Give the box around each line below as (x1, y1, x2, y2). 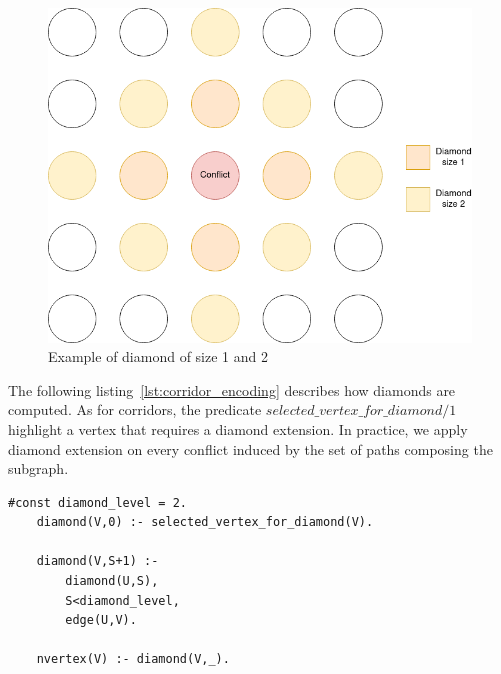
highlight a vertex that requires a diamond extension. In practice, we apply (8, 418, 468, 439)
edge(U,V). (65, 613, 137, 628)
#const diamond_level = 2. (8, 495, 187, 510)
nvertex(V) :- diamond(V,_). (36, 652, 230, 667)
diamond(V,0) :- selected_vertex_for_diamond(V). (36, 515, 374, 530)
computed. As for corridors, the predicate (8, 399, 262, 420)
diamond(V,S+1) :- (36, 554, 159, 569)
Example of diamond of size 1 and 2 (48, 346, 268, 367)
